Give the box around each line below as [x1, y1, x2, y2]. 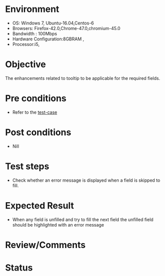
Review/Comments [5, 239, 86, 251]
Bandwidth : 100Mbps [12, 30, 57, 36]
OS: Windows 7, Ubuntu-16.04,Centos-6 [12, 20, 94, 26]
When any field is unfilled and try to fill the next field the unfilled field [12, 216, 154, 223]
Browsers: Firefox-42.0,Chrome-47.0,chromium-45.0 [12, 25, 121, 31]
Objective [5, 59, 46, 70]
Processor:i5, [12, 41, 40, 47]
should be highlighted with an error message [12, 222, 104, 228]
